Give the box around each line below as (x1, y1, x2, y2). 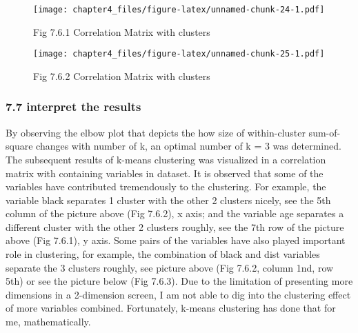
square (6, 139, 33, 153)
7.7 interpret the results (6, 98, 141, 115)
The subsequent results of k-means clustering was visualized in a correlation (6, 152, 326, 166)
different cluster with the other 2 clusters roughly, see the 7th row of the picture (6, 219, 344, 234)
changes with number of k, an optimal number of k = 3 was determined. (36, 139, 341, 153)
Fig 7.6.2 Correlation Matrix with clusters (33, 68, 210, 83)
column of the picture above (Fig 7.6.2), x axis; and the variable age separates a (6, 206, 344, 221)
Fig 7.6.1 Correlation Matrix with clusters (33, 24, 210, 39)
